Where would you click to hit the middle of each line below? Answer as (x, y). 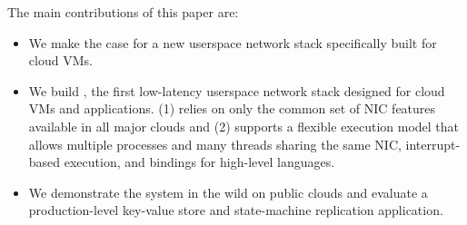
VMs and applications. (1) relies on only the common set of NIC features (232, 108)
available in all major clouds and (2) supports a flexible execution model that (244, 126)
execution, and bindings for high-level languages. (199, 162)
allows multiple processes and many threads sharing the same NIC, (215, 144)
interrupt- (433, 144)
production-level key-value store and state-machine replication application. (236, 210)
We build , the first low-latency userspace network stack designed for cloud (237, 90)
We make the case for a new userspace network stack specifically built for (233, 42)
